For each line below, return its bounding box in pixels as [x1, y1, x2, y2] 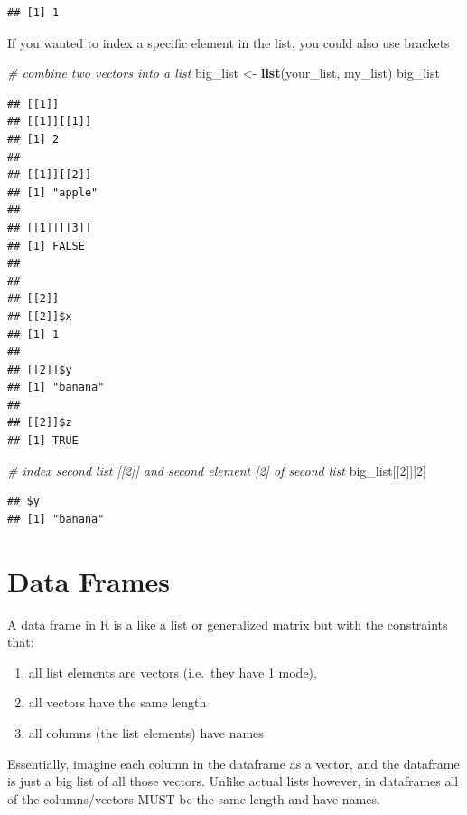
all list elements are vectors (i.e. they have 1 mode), [28, 662, 317, 681]
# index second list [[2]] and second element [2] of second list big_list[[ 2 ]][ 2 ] [7, 460, 426, 479]
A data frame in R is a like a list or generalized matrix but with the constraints [7, 614, 448, 633]
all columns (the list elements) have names [28, 723, 264, 742]
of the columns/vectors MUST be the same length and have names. [7, 789, 380, 808]
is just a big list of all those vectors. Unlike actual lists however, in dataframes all [7, 772, 459, 791]
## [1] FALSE [7, 239, 85, 252]
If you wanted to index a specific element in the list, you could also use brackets [7, 33, 450, 52]
